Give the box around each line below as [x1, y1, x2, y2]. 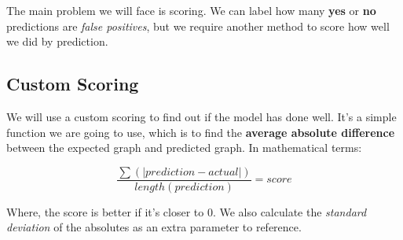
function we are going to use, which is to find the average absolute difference [6, 124, 395, 140]
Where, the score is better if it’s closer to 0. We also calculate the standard [6, 203, 367, 220]
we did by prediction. [6, 33, 108, 50]
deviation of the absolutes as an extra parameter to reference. [6, 219, 302, 235]
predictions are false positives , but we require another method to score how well [6, 17, 390, 34]
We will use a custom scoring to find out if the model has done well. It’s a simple [6, 108, 397, 124]
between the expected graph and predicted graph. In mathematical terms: [6, 139, 362, 156]
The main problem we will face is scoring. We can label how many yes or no [6, 2, 376, 18]
